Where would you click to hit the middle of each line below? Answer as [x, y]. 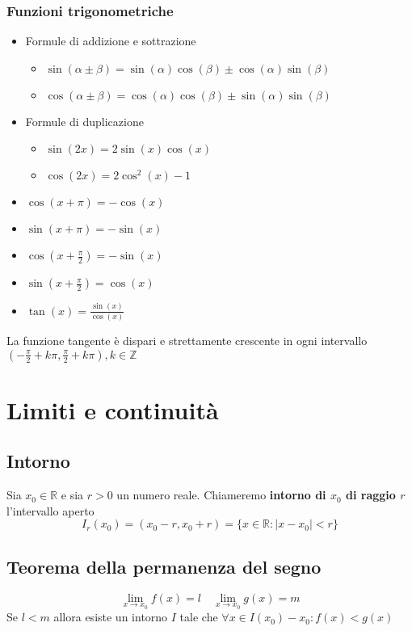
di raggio [370, 495]
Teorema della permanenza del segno [164, 566]
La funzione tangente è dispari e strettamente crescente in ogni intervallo [187, 341]
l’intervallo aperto [50, 510]
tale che [199, 617]
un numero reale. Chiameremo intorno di [221, 495]
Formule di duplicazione [84, 121]
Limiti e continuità [113, 409]
